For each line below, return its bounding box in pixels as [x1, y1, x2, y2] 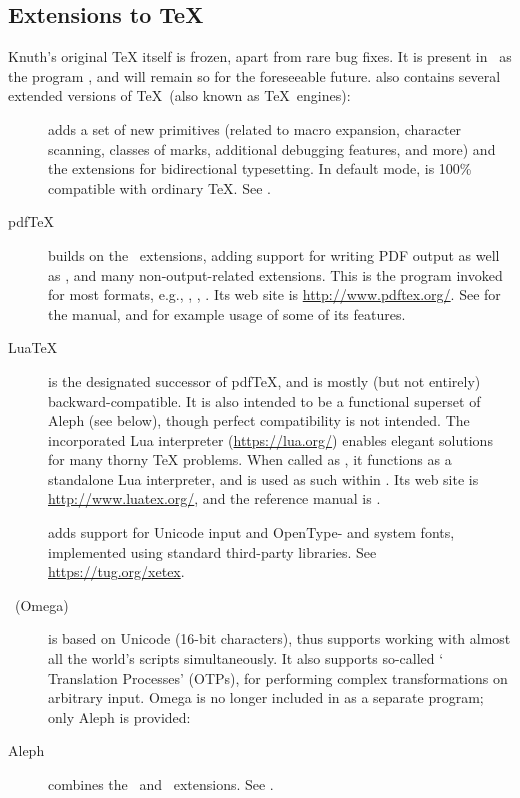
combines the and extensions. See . [48, 774, 274, 795]
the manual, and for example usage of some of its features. [48, 303, 406, 324]
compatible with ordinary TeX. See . [48, 177, 271, 198]
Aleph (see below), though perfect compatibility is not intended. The [48, 410, 470, 431]
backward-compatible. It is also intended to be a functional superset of [48, 390, 481, 411]
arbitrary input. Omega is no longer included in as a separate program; [48, 687, 484, 708]
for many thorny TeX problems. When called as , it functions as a [48, 449, 452, 470]
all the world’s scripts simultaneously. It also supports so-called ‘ [48, 648, 444, 669]
